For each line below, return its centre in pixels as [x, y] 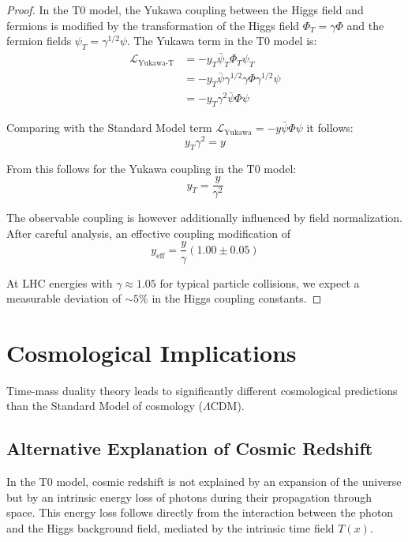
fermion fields [39, 41]
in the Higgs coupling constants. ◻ [237, 298]
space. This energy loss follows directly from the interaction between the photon [200, 512]
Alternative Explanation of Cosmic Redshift [190, 448]
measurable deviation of [64, 298]
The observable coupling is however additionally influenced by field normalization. [204, 218]
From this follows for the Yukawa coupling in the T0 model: [152, 168]
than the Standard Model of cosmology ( [105, 406]
